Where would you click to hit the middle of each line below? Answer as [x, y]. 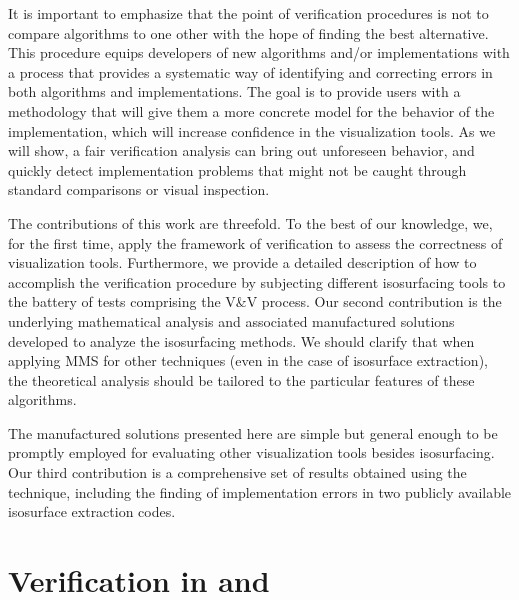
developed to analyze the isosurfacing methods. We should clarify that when [241, 340]
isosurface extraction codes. [92, 511]
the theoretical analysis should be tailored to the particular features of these [241, 379]
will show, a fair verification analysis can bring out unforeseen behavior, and [241, 150]
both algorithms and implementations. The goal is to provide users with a [234, 91]
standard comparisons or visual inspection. [139, 189]
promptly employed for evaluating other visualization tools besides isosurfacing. [251, 452]
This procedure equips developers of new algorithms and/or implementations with [259, 52]
